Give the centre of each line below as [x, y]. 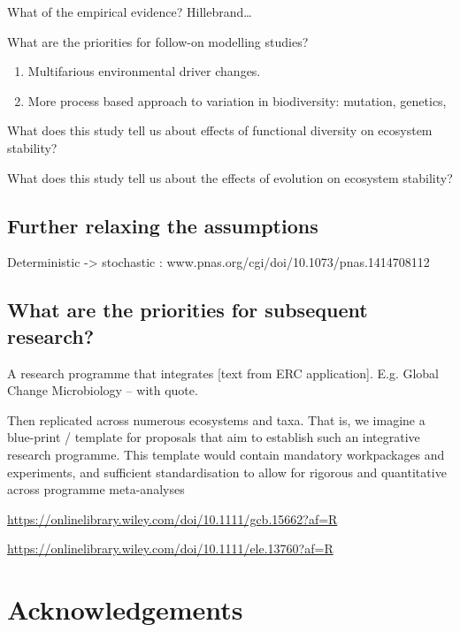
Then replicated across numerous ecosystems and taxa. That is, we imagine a [216, 419]
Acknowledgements [125, 609]
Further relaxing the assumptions [163, 225]
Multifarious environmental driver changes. [144, 71]
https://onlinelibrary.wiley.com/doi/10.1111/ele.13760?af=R [170, 548]
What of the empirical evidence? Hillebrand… [130, 11]
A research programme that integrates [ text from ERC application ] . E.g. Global [223, 373]
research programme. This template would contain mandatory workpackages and [226, 454]
